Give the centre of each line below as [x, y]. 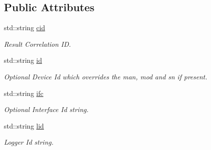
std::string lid [24, 125]
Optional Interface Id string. [46, 109]
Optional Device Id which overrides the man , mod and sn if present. [106, 76]
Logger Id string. [29, 142]
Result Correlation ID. [38, 44]
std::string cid [25, 28]
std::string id [23, 60]
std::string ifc [24, 93]
